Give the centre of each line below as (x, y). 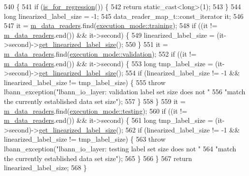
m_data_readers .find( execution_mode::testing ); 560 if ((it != (96, 110)
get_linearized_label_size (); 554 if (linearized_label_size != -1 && (139, 73)
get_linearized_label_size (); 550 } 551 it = (103, 44)
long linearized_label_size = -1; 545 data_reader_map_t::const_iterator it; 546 (124, 16)
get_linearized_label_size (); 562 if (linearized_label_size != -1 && (139, 129)
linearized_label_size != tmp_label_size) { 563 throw (85, 139)
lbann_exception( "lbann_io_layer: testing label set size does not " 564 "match (120, 148)
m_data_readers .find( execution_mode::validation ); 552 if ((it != (100, 53)
